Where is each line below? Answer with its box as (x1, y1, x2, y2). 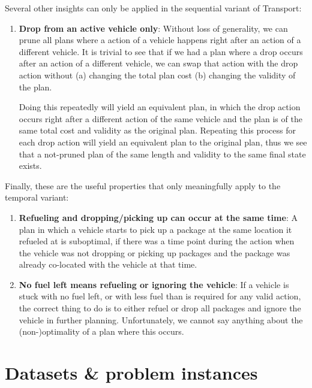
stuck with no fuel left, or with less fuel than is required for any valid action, (19, 290, 301, 302)
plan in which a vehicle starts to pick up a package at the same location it (19, 223, 292, 235)
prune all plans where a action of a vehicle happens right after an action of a (19, 34, 301, 46)
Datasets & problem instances (5, 360, 258, 385)
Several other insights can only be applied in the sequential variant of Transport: (5, 2, 302, 14)
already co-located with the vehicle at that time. (19, 258, 197, 271)
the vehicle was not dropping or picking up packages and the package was (19, 246, 290, 259)
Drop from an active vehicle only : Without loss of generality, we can (19, 22, 288, 34)
